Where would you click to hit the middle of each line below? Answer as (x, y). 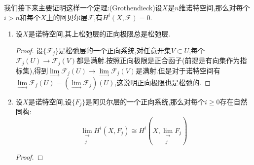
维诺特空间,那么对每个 (214, 7)
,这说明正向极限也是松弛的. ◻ (163, 82)
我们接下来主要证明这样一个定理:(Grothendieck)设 (83, 7)
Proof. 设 (29, 50)
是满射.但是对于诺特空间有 (178, 70)
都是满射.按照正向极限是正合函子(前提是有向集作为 (158, 60)
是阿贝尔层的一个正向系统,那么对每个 (145, 101)
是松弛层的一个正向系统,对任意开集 (115, 50)
